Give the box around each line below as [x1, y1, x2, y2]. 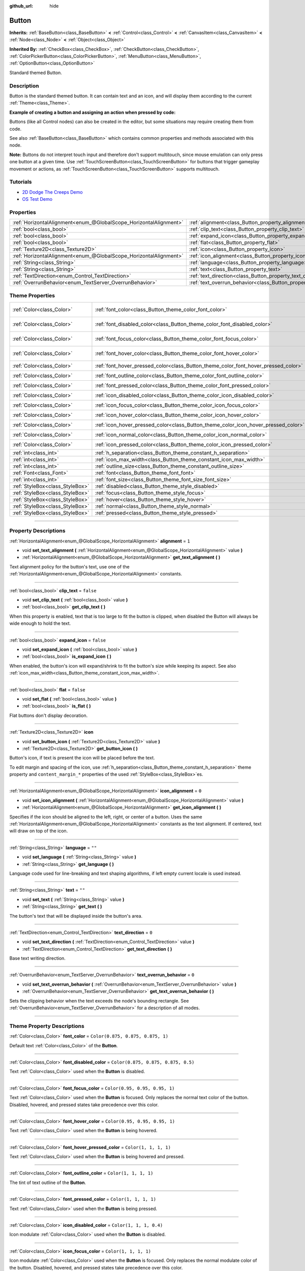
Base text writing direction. [9, 955, 66, 961]
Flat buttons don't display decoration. [9, 712, 88, 718]
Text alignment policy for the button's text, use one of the [9, 563, 130, 569]
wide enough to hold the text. [9, 620, 71, 626]
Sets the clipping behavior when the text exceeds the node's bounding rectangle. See [9, 997, 189, 1004]
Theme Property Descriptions [9, 1022, 85, 1030]
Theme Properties [9, 292, 55, 299]
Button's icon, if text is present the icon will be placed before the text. [9, 755, 155, 761]
